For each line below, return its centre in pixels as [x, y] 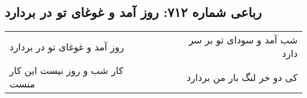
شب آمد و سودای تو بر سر [243, 40]
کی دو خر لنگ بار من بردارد [242, 77]
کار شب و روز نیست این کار [66, 70]
